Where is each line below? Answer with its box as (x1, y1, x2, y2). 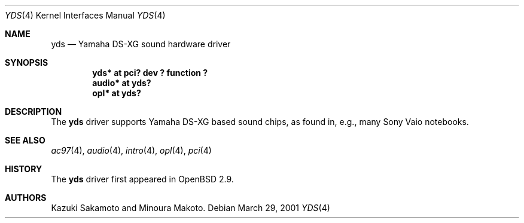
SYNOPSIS (5, 57, 48, 68)
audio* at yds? (92, 78, 151, 88)
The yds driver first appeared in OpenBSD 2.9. (51, 174, 234, 184)
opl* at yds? (92, 88, 141, 98)
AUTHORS (5, 193, 47, 203)
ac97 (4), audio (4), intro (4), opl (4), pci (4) (51, 145, 212, 155)
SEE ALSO (5, 135, 45, 145)
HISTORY (5, 164, 42, 174)
